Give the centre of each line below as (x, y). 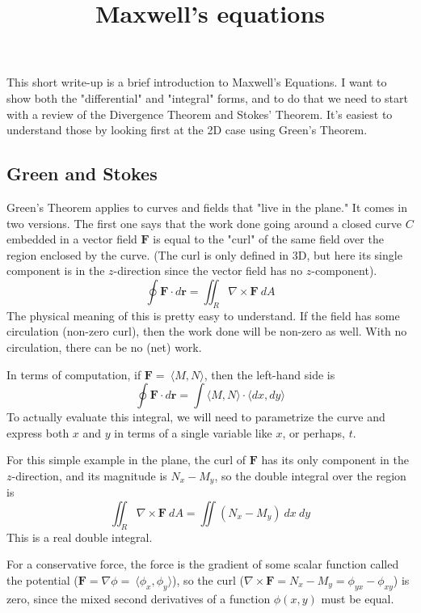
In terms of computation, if (74, 374)
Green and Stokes (82, 173)
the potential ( (42, 579)
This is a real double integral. (80, 537)
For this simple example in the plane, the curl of (126, 460)
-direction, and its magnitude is (89, 475)
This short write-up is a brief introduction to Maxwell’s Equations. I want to (197, 82)
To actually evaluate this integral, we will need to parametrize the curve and (196, 417)
